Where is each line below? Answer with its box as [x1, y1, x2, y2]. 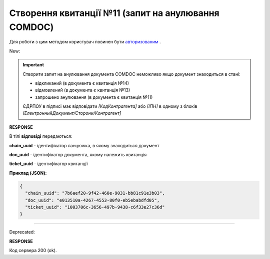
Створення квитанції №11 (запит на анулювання [9, 7, 219, 18]
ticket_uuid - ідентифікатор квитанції [9, 161, 88, 167]
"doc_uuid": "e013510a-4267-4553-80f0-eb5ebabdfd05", [25, 197, 160, 203]
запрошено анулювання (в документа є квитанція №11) [35, 94, 153, 100]
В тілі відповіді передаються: [9, 133, 72, 139]
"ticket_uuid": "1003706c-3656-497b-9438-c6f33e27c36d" [25, 204, 165, 210]
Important [22, 62, 44, 68]
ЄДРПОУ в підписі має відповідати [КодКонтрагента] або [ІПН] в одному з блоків [22, 103, 197, 109]
